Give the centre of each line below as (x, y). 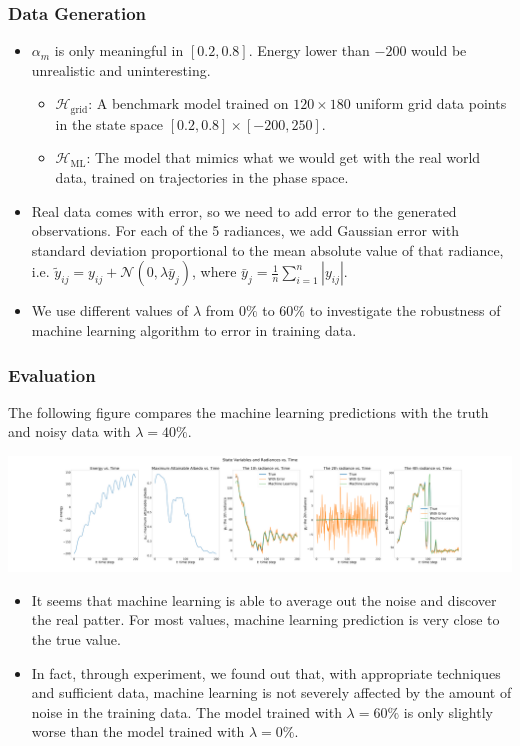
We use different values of (110, 310)
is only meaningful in (119, 50)
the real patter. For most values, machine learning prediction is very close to (265, 619)
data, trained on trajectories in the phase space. (202, 177)
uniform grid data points (431, 103)
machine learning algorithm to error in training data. (194, 330)
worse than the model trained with (138, 731)
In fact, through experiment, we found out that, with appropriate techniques (266, 672)
